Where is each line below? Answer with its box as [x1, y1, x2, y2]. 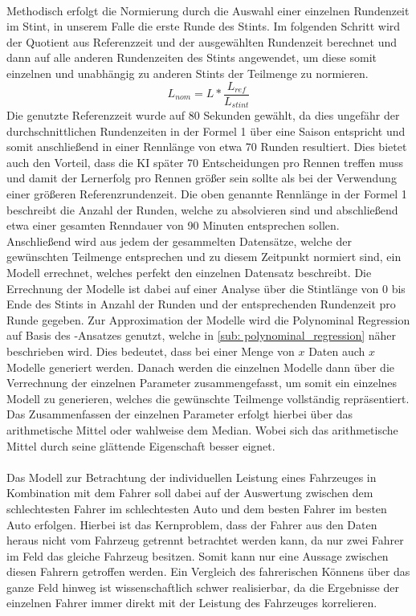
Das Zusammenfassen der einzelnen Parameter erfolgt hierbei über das [6, 406, 353, 422]
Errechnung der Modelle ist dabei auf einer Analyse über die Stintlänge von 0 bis [6, 279, 406, 296]
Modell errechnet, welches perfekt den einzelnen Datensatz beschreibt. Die [6, 264, 372, 281]
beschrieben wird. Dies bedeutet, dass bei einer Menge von [6, 342, 295, 359]
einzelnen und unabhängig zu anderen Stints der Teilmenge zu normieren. [6, 64, 369, 81]
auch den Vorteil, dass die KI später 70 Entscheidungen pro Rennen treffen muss [6, 153, 404, 170]
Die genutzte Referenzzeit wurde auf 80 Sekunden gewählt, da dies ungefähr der [6, 107, 400, 124]
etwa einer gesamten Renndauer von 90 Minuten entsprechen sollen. [6, 217, 340, 234]
